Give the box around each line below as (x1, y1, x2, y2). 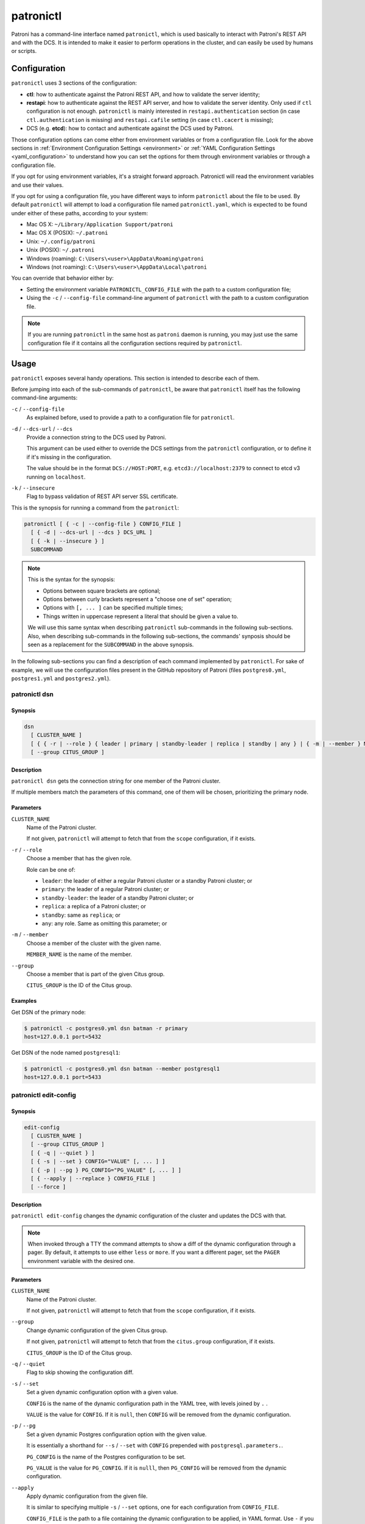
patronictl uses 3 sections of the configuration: (11, 79, 137, 87)
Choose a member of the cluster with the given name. (26, 939, 161, 947)
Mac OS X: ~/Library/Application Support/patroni (26, 221, 173, 228)
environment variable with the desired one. (27, 1257, 135, 1264)
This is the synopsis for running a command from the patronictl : (11, 504, 179, 511)
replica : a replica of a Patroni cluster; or (41, 903, 146, 910)
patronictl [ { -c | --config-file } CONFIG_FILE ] (24, 520, 182, 527)
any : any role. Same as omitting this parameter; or (41, 919, 167, 927)
